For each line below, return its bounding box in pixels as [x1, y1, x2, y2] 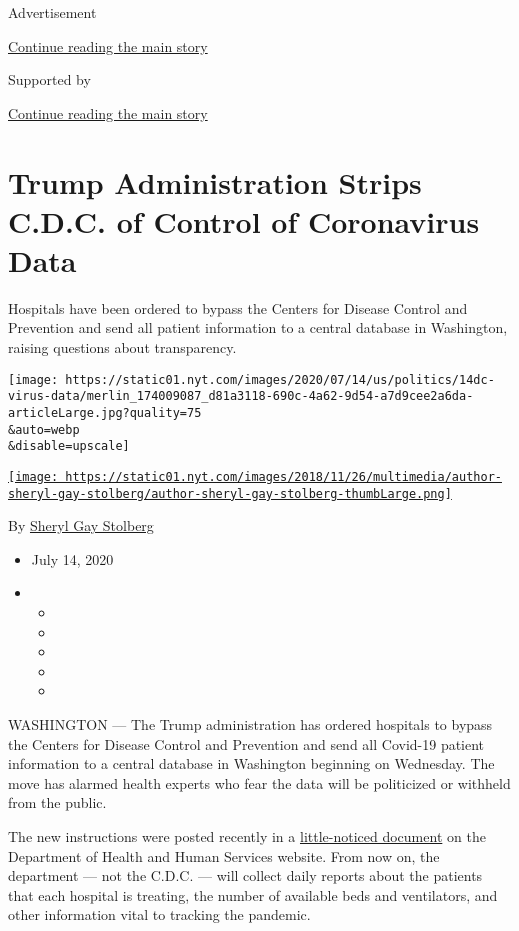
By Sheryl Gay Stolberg [8, 515, 154, 536]
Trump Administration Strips [8, 161, 422, 202]
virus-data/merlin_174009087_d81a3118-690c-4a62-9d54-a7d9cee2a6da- [8, 389, 474, 404]
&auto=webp [8, 422, 80, 437]
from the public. [8, 792, 107, 813]
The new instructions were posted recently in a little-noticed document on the [8, 825, 486, 846]
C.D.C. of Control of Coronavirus [8, 200, 480, 241]
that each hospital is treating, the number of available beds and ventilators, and [8, 884, 498, 905]
